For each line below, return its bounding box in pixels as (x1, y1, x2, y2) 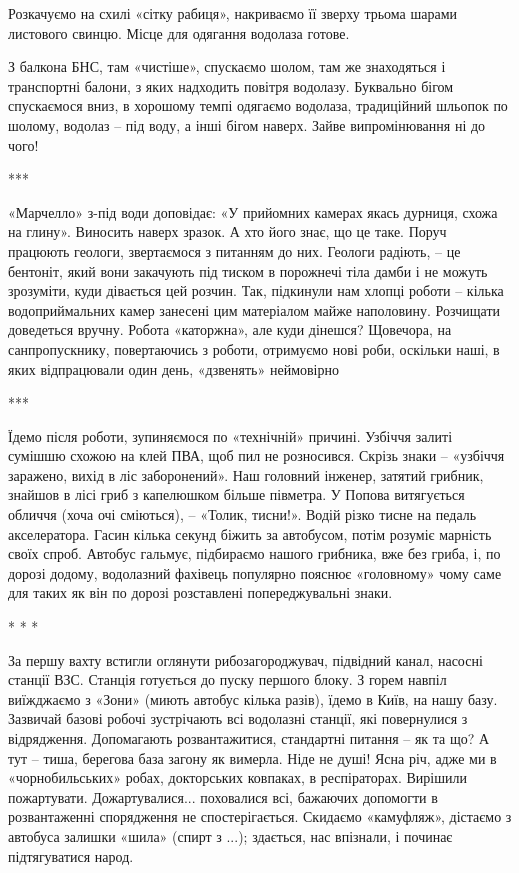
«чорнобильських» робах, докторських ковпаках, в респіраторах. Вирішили (8, 767, 467, 788)
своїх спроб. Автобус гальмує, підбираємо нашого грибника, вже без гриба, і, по (8, 543, 501, 564)
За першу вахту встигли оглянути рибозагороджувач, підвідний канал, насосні (8, 649, 483, 670)
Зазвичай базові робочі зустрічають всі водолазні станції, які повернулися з (8, 708, 468, 729)
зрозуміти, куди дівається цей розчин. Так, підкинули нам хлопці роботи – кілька (8, 280, 504, 301)
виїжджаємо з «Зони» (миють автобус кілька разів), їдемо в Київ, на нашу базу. (8, 688, 498, 709)
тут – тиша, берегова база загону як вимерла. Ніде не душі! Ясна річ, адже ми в (8, 747, 497, 768)
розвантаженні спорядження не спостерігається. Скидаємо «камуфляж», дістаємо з (8, 806, 512, 827)
